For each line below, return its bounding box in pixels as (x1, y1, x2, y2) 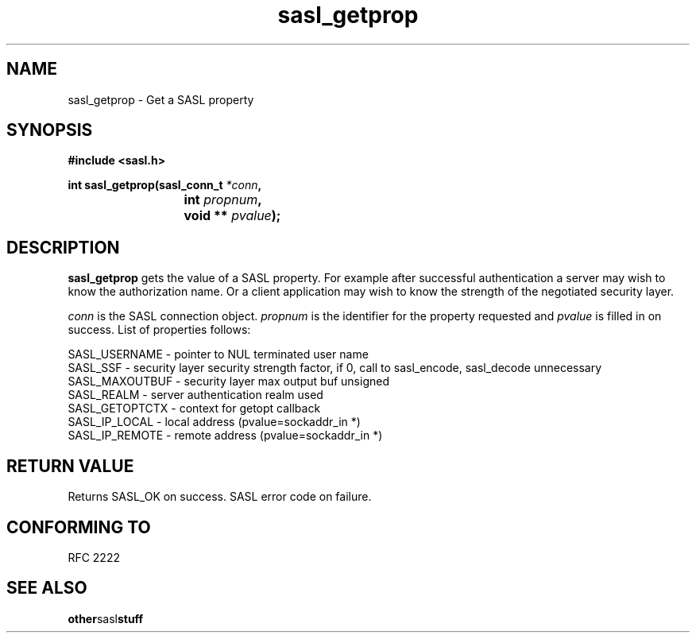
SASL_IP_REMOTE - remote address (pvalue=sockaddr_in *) (68, 428, 383, 443)
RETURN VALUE (6, 455, 134, 476)
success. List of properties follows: (68, 323, 251, 337)
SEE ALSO (6, 578, 87, 598)
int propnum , (184, 192, 262, 208)
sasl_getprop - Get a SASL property (68, 92, 254, 106)
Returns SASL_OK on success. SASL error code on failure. (68, 490, 372, 504)
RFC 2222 (68, 550, 120, 564)
